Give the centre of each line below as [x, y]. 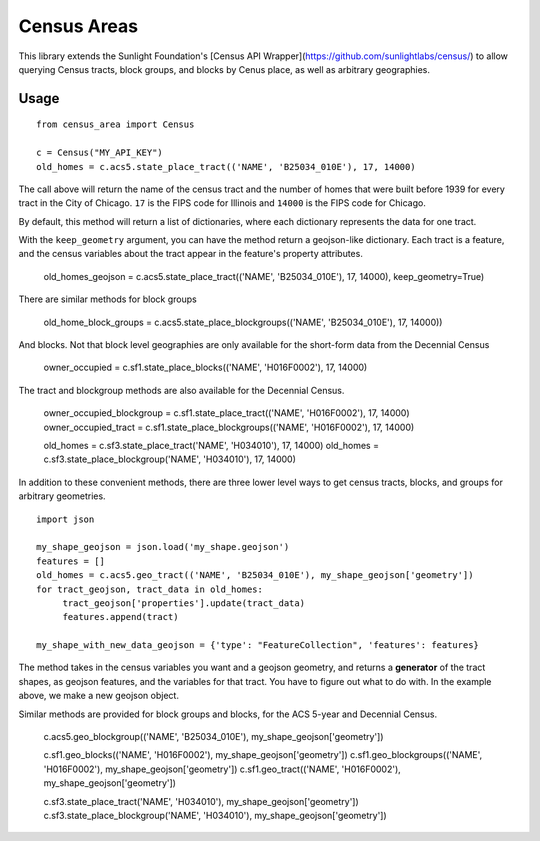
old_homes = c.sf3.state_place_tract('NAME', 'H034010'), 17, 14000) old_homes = [211, 445]
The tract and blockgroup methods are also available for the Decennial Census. [181, 390]
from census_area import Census [115, 124]
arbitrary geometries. [62, 496]
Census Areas [78, 26]
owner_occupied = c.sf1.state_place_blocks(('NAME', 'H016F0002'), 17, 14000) [205, 367]
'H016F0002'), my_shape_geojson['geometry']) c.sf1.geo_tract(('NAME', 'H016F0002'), [222, 769]
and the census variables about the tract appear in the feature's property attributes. [191, 254]
